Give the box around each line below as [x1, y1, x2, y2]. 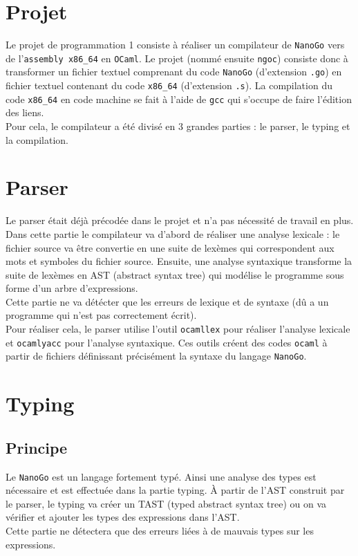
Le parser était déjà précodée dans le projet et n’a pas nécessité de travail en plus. [6, 213, 354, 228]
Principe [6, 436, 68, 458]
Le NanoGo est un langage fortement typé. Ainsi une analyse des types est [6, 469, 317, 483]
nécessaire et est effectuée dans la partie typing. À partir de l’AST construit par [6, 483, 345, 497]
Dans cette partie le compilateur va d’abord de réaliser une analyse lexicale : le [6, 226, 340, 241]
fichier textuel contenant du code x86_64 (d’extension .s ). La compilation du [6, 78, 332, 93]
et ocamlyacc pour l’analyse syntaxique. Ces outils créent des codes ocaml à [6, 335, 328, 349]
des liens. [6, 105, 44, 120]
